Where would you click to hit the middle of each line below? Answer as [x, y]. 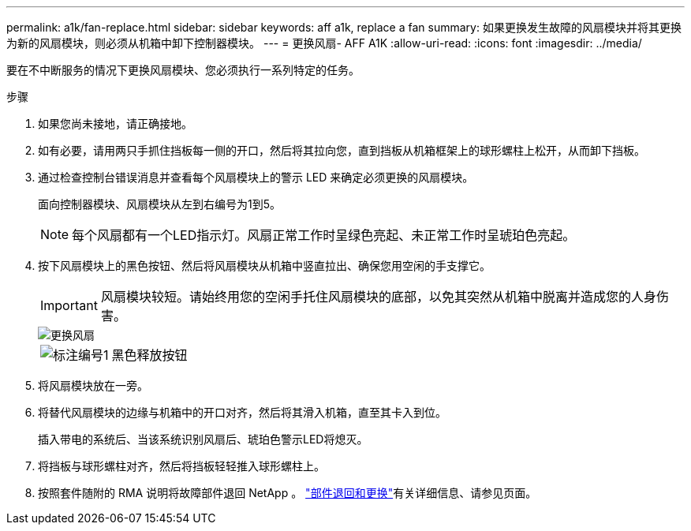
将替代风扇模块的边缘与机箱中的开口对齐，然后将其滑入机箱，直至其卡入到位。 [242, 412]
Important [69, 305]
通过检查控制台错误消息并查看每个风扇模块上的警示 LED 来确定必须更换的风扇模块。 [256, 177]
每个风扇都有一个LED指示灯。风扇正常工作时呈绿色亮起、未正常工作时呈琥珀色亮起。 [324, 235]
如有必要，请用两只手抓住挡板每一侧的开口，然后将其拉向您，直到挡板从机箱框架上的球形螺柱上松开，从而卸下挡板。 [342, 150]
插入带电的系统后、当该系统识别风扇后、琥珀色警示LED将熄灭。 [203, 439]
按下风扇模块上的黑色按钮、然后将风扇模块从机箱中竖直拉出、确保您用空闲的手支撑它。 [264, 265]
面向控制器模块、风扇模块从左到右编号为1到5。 [159, 204]
